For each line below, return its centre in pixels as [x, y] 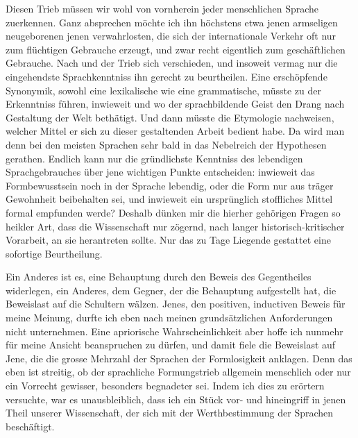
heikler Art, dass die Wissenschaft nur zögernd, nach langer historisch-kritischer [175, 226]
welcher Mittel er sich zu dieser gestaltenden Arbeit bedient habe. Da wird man [175, 131]
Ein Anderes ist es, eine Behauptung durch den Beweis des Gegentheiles [159, 277]
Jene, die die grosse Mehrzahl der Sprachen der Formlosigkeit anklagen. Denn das [179, 358]
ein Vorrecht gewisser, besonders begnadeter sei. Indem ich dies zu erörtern [165, 386]
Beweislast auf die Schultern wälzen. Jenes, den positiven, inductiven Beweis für [176, 304]
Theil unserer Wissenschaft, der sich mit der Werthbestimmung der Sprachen [170, 413]
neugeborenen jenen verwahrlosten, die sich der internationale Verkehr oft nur [171, 36]
